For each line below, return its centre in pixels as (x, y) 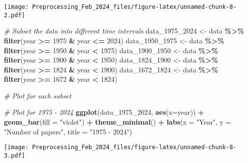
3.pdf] (15, 155)
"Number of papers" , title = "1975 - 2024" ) (68, 131)
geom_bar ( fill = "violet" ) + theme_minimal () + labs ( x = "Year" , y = (118, 122)
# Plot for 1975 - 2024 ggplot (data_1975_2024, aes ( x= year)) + (104, 112)
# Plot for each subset (38, 95)
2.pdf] (15, 15)
